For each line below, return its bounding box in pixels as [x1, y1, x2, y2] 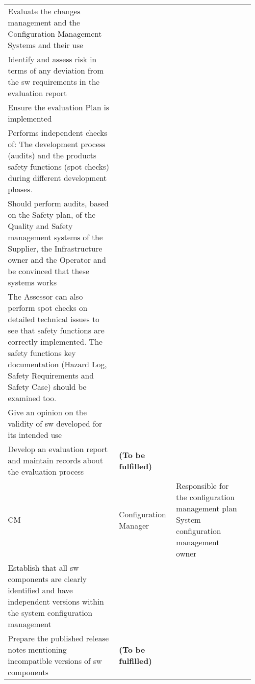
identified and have [8, 584, 73, 596]
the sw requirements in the [8, 76, 100, 87]
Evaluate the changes [8, 5, 80, 17]
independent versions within [8, 596, 104, 607]
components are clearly [8, 573, 87, 584]
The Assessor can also [8, 291, 83, 302]
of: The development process [8, 138, 105, 150]
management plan [176, 503, 237, 514]
